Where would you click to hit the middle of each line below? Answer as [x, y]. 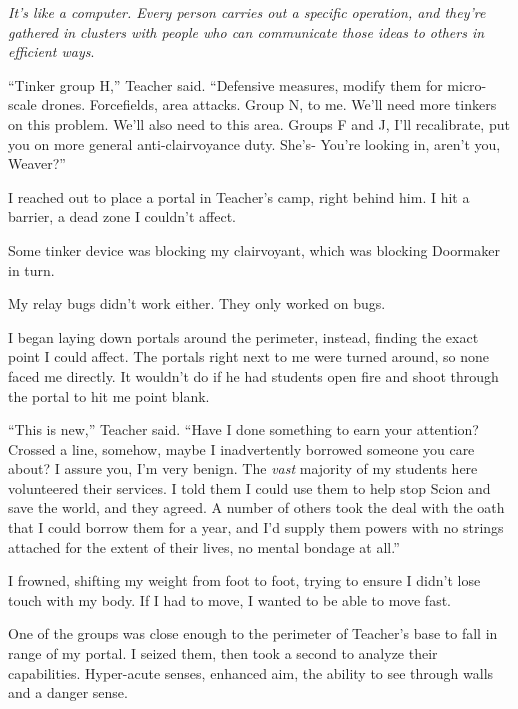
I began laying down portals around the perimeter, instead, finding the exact [243, 336]
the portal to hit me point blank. [109, 395]
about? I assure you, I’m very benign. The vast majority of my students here [243, 468]
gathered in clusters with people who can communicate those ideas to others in [246, 31]
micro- [467, 84]
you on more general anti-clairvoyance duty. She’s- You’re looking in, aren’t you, [254, 143]
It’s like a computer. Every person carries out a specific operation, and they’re [247, 12]
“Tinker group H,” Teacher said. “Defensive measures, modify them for [225, 84]
